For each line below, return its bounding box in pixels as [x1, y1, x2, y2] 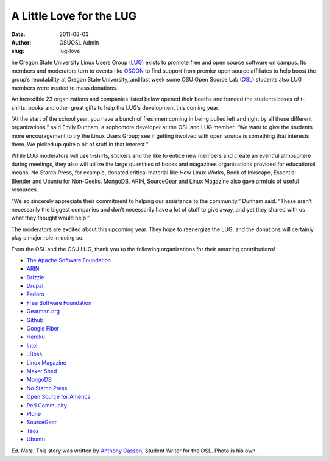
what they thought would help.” [11, 214, 90, 222]
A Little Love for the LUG [11, 9, 137, 23]
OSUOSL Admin [59, 38, 99, 46]
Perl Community [26, 401, 67, 409]
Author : [11, 38, 32, 46]
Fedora [26, 290, 44, 298]
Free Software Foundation [26, 299, 92, 306]
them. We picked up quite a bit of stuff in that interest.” [11, 141, 149, 148]
